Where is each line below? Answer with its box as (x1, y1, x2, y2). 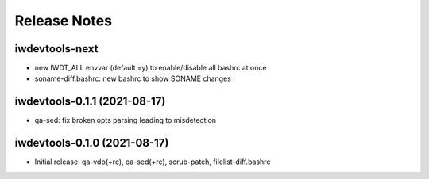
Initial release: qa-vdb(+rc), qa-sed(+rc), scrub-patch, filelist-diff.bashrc (34, 157, 271, 166)
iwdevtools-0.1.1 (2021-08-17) (14, 95, 166, 109)
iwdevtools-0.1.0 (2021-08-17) (14, 136, 169, 150)
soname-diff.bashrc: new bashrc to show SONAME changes (34, 74, 232, 83)
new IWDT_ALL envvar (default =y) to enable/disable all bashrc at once (34, 63, 267, 73)
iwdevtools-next (14, 42, 99, 55)
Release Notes (14, 12, 113, 29)
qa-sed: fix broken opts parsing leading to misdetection (34, 116, 217, 125)
